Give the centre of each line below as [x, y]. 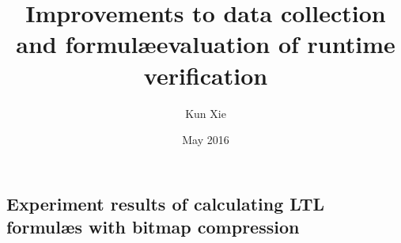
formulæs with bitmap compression [153, 227]
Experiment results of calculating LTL [166, 203]
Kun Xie [206, 113]
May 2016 [206, 140]
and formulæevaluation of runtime [206, 44]
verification [206, 75]
